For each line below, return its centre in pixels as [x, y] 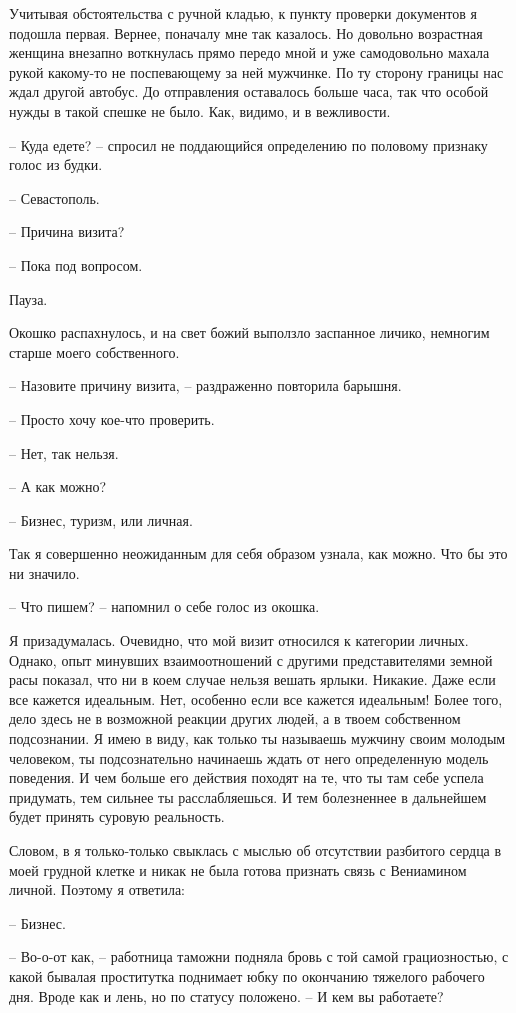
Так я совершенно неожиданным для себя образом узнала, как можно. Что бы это [258, 553]
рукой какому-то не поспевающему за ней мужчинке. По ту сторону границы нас [256, 71]
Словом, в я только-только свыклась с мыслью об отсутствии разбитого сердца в [255, 850]
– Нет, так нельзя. [64, 452]
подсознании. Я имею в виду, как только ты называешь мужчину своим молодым [257, 738]
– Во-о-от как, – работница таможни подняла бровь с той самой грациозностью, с [259, 956]
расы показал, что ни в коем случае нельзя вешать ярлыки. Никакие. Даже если [252, 679]
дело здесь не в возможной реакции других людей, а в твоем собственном [235, 718]
